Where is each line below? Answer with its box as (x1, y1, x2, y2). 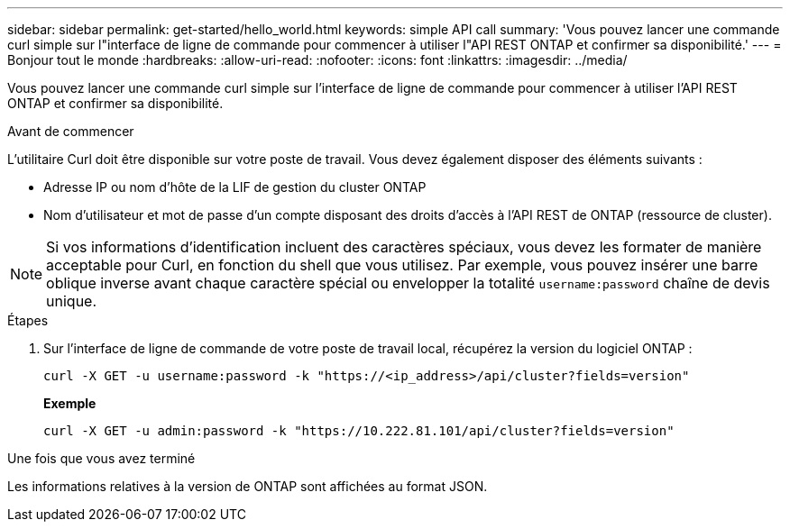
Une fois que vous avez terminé (7, 451, 196, 466)
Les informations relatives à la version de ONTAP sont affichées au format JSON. (7, 479, 488, 494)
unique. (46, 292, 97, 310)
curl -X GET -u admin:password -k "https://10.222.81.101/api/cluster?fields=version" (43, 424, 675, 438)
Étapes (7, 313, 49, 328)
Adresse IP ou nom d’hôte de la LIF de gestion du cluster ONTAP (43, 179, 427, 195)
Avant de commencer (7, 123, 134, 139)
